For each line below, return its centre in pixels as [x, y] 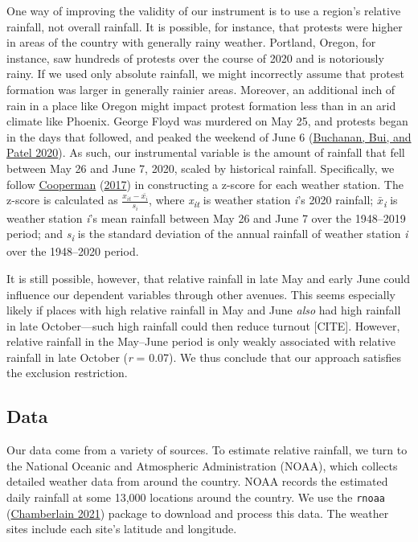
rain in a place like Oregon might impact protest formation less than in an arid [201, 105]
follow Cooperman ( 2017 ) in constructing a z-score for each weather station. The [205, 184]
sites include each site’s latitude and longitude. [122, 529]
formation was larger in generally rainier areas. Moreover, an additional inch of [201, 89]
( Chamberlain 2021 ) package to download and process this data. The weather [198, 513]
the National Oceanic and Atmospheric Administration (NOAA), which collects [202, 465]
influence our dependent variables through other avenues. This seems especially [201, 294]
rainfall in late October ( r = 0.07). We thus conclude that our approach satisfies [204, 357]
